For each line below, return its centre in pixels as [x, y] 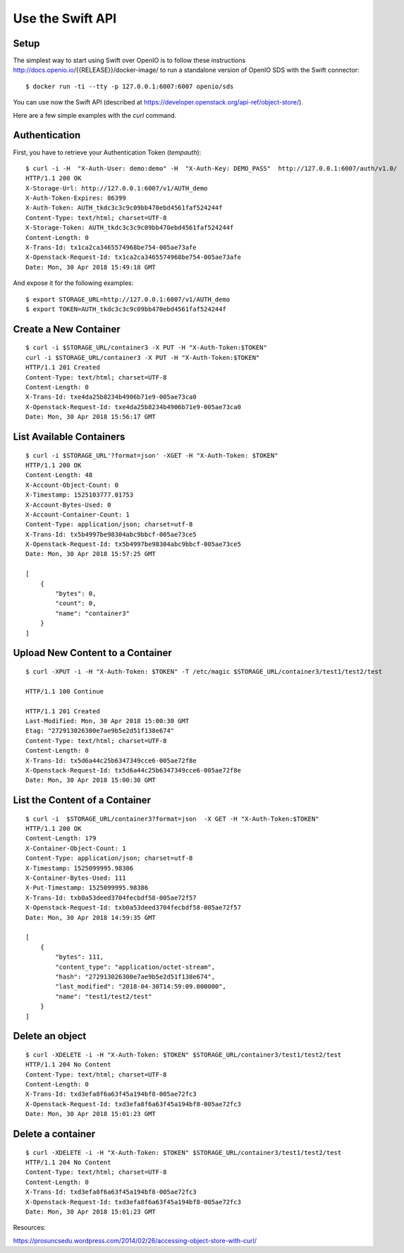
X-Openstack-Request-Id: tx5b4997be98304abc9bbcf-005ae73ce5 [133, 544]
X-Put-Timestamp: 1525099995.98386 [87, 888]
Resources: [29, 1228]
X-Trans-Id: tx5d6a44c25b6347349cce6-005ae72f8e [111, 761]
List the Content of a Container [82, 800]
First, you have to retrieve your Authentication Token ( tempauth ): [107, 152]
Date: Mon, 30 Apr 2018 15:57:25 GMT [91, 554]
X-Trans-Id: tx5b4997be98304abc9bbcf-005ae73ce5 [111, 534]
